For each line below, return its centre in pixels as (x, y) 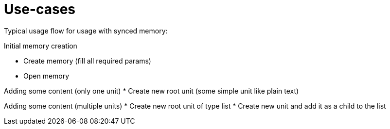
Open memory (46, 76)
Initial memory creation (41, 46)
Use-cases (40, 9)
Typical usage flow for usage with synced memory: (86, 31)
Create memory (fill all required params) (87, 61)
